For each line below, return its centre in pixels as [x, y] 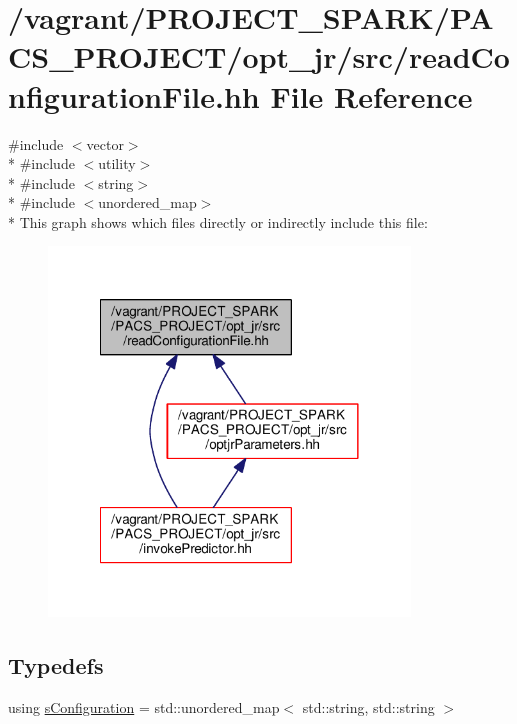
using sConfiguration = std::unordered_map [144, 707]
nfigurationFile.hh [134, 95]
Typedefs [56, 665]
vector [105, 143]
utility [117, 163]
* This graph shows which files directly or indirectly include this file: [218, 221]
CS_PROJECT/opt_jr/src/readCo [259, 56]
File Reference [371, 95]
